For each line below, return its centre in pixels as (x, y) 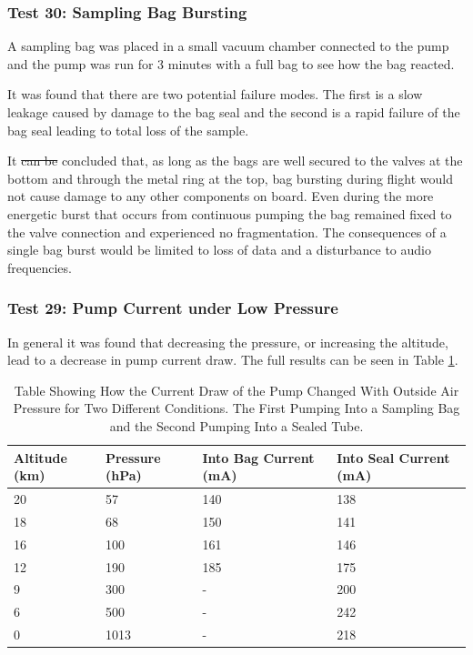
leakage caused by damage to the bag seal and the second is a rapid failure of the (234, 112)
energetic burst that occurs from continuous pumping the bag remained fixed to (230, 213)
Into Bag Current (258, 457)
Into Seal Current (393, 457)
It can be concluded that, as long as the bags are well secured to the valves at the (235, 161)
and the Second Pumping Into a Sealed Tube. (236, 425)
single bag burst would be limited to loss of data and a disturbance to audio (219, 250)
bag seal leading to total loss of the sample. (128, 130)
